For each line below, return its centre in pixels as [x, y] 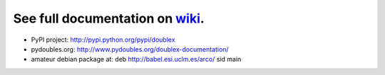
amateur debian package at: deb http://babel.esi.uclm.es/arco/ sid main [136, 59]
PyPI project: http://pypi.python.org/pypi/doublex [103, 40]
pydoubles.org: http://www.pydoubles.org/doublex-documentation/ [130, 49]
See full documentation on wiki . [109, 18]
